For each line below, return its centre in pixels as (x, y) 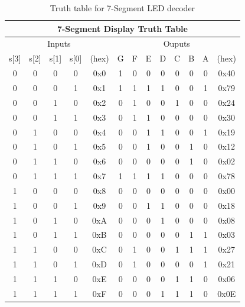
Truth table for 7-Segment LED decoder (122, 8)
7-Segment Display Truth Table (122, 28)
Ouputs (177, 43)
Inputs (59, 43)
